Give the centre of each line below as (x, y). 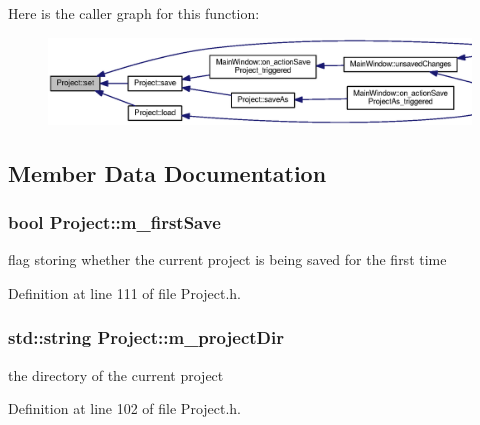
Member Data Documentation (167, 172)
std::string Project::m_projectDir (146, 337)
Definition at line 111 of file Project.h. (125, 292)
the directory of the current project (116, 374)
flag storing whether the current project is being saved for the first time (227, 259)
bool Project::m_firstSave (114, 221)
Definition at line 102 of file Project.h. (125, 408)
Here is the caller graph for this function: (134, 13)
